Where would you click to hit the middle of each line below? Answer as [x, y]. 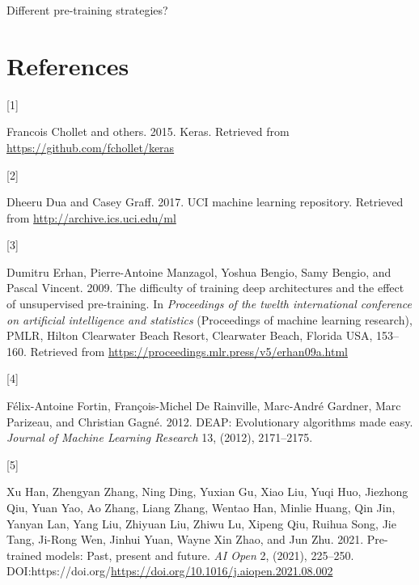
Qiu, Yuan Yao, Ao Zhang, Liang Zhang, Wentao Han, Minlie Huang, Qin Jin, [201, 507]
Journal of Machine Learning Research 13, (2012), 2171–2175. [160, 437]
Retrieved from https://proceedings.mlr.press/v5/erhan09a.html [189, 351]
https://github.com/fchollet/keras [91, 147]
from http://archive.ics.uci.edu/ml [91, 217]
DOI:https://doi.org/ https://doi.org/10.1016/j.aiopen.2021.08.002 [170, 571]
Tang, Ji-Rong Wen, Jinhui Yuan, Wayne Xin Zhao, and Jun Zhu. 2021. [185, 539]
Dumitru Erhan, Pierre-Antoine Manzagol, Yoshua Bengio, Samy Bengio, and [199, 271]
